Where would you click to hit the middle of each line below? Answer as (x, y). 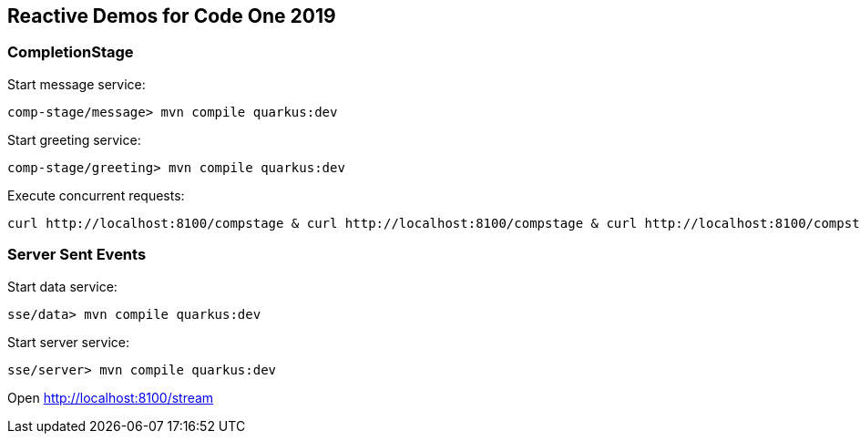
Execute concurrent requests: (96, 195)
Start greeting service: (74, 139)
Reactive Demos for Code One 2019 (172, 16)
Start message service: (77, 84)
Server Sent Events (77, 255)
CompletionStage (71, 52)
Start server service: (68, 342)
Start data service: (62, 286)
